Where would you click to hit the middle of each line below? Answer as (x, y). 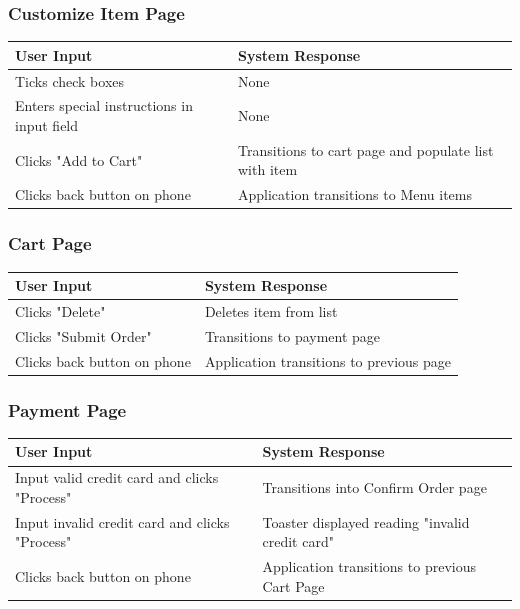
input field (47, 125)
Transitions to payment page (292, 335)
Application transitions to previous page (327, 360)
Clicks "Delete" (60, 310)
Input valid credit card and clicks (117, 477)
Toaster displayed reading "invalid (366, 521)
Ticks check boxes (70, 80)
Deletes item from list (271, 310)
